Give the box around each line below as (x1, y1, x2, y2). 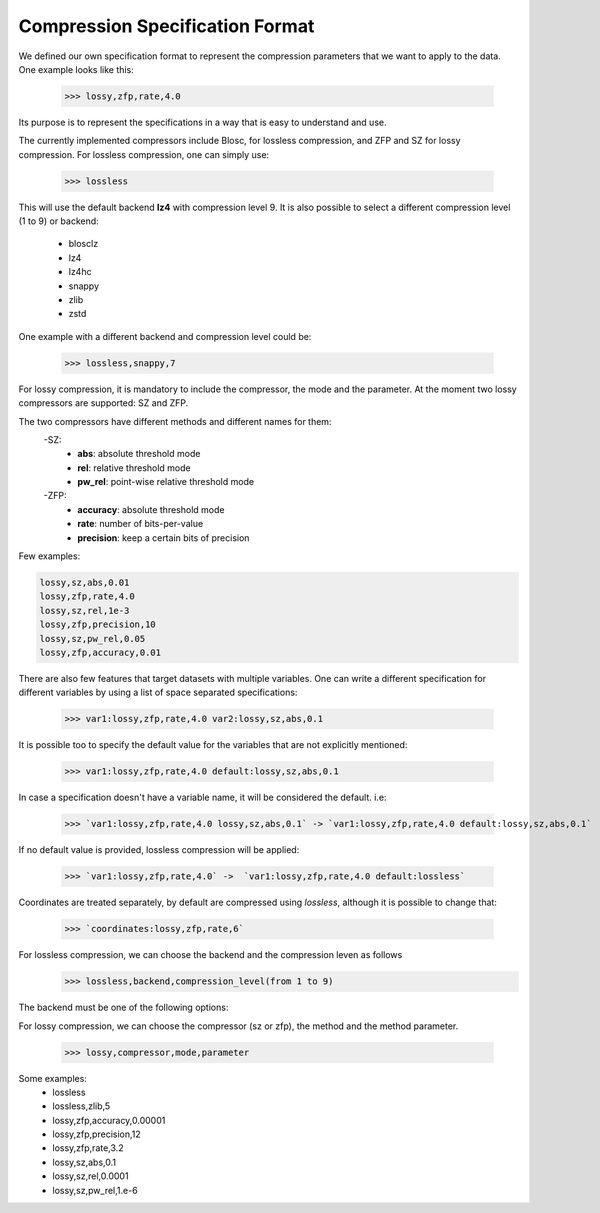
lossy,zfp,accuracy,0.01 (39, 646, 162, 658)
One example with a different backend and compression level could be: (18, 330, 312, 342)
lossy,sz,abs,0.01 (39, 577, 130, 589)
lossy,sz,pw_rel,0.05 (39, 633, 146, 644)
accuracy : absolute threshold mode (77, 503, 225, 515)
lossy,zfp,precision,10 (39, 619, 157, 630)
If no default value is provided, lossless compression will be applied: (18, 844, 300, 856)
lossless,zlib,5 (52, 1100, 111, 1112)
